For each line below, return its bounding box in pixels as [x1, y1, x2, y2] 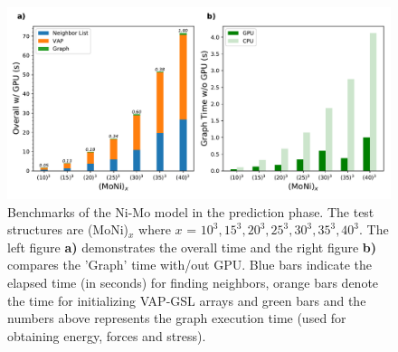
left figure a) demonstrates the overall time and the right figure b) [7, 237, 377, 256]
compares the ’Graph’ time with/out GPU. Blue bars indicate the [7, 255, 372, 274]
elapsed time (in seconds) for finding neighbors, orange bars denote [7, 272, 379, 291]
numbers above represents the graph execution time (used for [7, 309, 346, 328]
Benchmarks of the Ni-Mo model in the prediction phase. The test [7, 202, 374, 221]
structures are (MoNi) [7, 220, 129, 239]
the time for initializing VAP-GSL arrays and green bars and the [7, 290, 366, 309]
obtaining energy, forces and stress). [7, 326, 206, 345]
